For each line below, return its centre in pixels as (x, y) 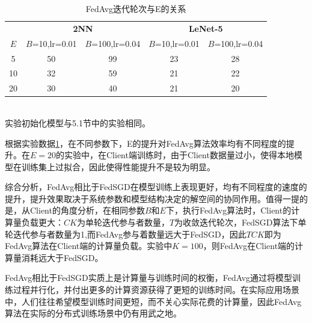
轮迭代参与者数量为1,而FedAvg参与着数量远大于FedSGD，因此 (126, 234)
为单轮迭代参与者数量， (123, 222)
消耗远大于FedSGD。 (62, 257)
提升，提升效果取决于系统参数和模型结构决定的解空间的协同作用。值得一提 (152, 198)
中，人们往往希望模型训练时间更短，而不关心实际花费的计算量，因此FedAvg (153, 301)
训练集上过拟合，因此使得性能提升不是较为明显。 (118, 166)
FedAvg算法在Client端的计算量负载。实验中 (89, 246)
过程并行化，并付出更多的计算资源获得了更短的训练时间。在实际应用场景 (156, 290)
